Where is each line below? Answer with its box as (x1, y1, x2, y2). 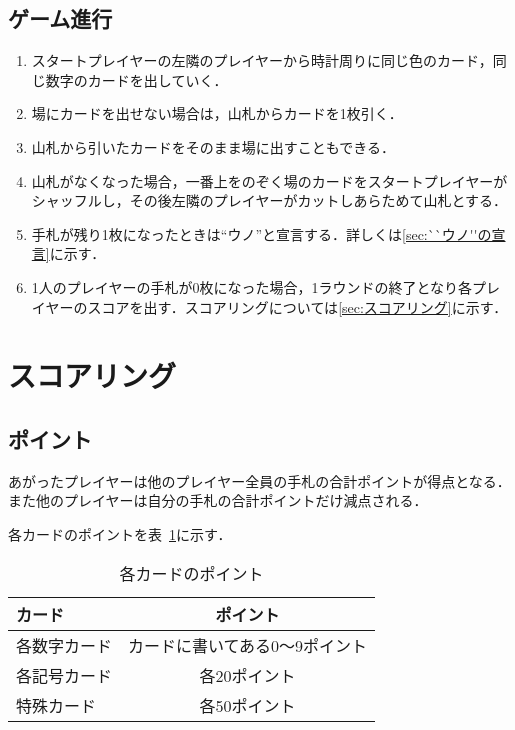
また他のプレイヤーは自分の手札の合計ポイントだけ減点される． (8, 490, 428, 511)
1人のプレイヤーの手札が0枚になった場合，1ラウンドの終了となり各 (31, 276, 472, 297)
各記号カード (16, 663, 113, 687)
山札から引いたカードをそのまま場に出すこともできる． (31, 136, 395, 157)
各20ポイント (199, 663, 296, 687)
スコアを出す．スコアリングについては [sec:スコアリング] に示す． (87, 296, 508, 317)
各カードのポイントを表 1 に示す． (8, 523, 232, 544)
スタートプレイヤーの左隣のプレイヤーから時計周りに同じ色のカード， (31, 50, 493, 71)
